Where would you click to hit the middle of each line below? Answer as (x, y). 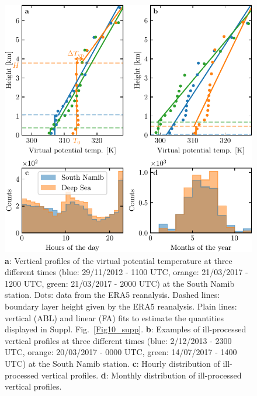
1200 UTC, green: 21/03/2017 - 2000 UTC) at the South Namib (120, 283)
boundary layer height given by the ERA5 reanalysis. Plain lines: (121, 306)
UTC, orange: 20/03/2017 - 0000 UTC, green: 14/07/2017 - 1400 (121, 352)
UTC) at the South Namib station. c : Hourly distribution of (112, 363)
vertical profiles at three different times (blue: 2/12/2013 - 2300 (118, 340)
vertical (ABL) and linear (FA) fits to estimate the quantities (114, 317)
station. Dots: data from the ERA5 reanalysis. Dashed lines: (112, 295)
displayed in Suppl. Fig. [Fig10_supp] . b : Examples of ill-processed (126, 329)
